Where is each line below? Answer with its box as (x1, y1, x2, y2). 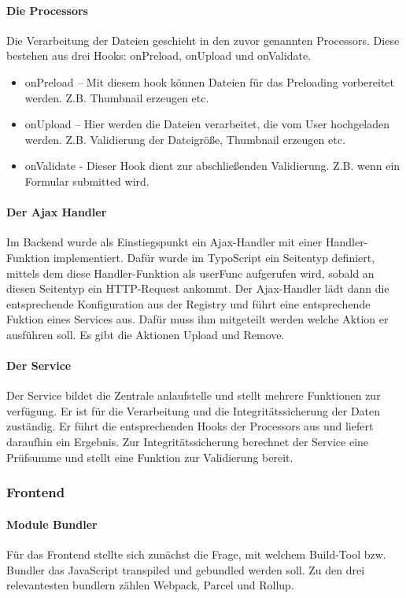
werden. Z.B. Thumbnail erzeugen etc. (24, 89, 209, 105)
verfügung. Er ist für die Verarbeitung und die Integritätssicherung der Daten (6, 402, 381, 419)
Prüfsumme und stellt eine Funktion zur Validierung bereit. (6, 448, 293, 465)
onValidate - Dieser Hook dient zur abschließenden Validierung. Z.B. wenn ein (24, 157, 400, 174)
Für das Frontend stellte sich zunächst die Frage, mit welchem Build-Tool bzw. (6, 545, 386, 562)
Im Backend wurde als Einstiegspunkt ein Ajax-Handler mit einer (6, 234, 323, 250)
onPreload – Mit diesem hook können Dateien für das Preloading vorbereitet (24, 73, 394, 90)
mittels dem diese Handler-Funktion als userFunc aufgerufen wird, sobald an (6, 264, 375, 281)
